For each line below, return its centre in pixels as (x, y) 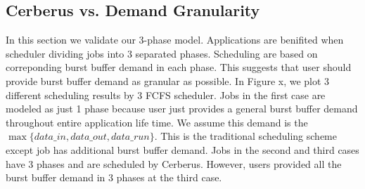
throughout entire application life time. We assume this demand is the (157, 122)
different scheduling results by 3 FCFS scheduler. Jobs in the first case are (166, 94)
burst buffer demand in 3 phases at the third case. (114, 177)
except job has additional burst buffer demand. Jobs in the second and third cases (182, 149)
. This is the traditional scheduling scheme (245, 136)
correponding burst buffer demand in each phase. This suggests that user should (179, 67)
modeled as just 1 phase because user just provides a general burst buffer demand (182, 109)
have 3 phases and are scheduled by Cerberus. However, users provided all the (174, 163)
